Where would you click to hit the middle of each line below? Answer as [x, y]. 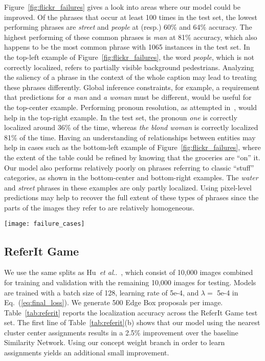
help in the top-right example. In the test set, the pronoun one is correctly [121, 117]
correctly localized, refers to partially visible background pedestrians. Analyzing [129, 67]
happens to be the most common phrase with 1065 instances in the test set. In [127, 47]
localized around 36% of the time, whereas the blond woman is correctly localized [131, 127]
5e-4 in [228, 292]
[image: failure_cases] [45, 224]
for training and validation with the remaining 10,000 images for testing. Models [130, 282]
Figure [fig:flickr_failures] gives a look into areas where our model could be [122, 7]
